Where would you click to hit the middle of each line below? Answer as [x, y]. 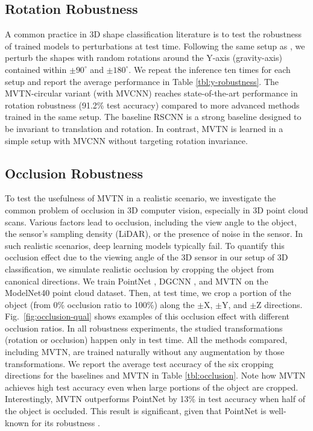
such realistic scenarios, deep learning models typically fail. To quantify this [145, 245]
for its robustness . [66, 422]
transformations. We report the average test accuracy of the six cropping [139, 363]
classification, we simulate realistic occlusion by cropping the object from [140, 269]
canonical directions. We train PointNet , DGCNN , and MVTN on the [137, 281]
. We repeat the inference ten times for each [210, 69]
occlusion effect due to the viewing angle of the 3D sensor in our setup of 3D [147, 257]
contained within [36, 69]
